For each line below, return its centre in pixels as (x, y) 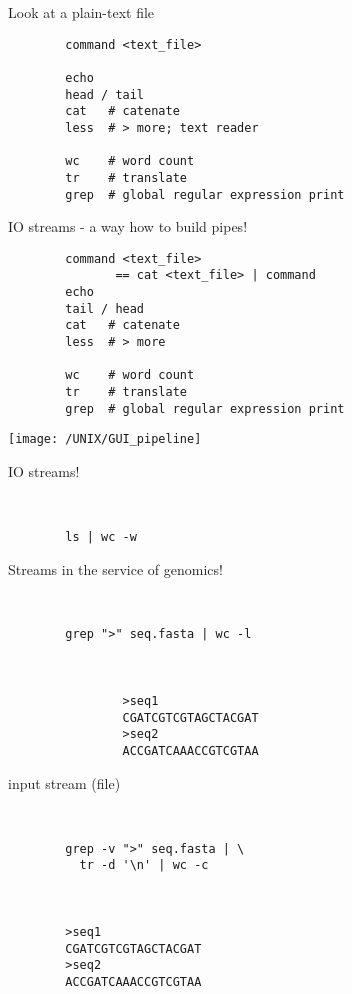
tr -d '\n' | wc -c (144, 865)
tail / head (105, 308)
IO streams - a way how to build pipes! (128, 226)
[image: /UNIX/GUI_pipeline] (105, 439)
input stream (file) (64, 782)
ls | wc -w (101, 536)
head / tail (105, 94)
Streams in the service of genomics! (115, 568)
